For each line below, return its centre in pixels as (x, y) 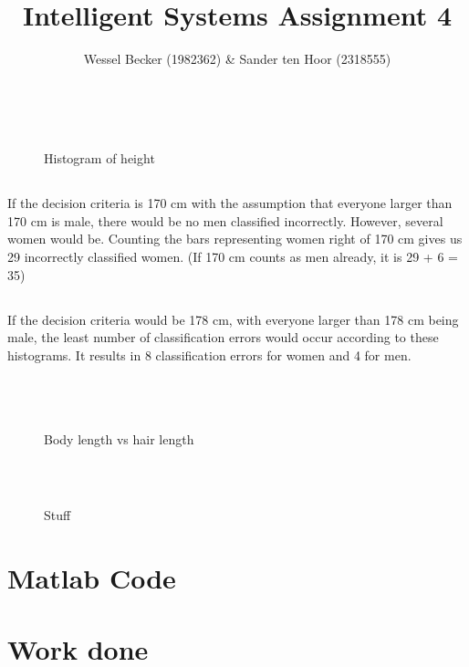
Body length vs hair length (119, 439)
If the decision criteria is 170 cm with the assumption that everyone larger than (230, 203)
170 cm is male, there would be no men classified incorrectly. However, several (225, 220)
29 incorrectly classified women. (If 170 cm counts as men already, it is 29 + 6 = (233, 257)
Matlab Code (92, 577)
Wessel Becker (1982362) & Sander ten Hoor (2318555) (237, 59)
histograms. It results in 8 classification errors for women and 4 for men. (209, 354)
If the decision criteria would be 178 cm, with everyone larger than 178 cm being (233, 319)
